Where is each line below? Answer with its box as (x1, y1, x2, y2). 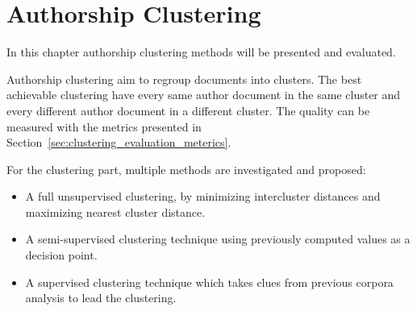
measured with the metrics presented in (6, 118, 202, 135)
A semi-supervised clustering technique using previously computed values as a (25, 230, 411, 247)
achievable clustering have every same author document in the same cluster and (6, 86, 401, 103)
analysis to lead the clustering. (25, 289, 177, 306)
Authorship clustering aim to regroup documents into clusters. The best (6, 70, 362, 87)
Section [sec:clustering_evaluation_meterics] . (6, 134, 231, 151)
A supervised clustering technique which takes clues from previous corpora (25, 273, 394, 290)
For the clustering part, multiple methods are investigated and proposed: (6, 160, 366, 177)
